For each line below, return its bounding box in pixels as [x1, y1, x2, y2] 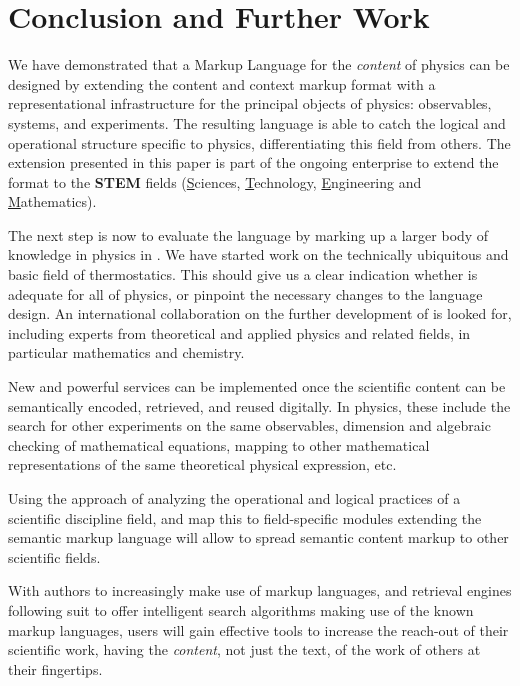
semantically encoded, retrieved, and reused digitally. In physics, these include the [8, 395, 511, 416]
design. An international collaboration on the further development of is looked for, [8, 303, 512, 324]
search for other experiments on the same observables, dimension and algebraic [8, 415, 491, 436]
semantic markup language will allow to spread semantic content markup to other [8, 527, 509, 548]
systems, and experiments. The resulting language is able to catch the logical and [8, 112, 506, 133]
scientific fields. [8, 546, 101, 567]
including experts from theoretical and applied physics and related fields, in [8, 322, 471, 343]
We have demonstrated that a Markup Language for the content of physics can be [8, 54, 510, 75]
